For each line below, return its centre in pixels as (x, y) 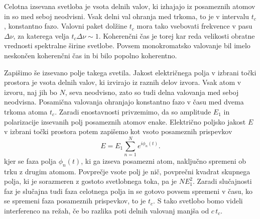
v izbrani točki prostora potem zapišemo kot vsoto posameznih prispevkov (118, 131)
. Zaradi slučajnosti (222, 181)
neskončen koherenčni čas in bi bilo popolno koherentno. (91, 55)
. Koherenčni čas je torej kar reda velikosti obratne (177, 35)
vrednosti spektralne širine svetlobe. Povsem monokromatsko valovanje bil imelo (127, 45)
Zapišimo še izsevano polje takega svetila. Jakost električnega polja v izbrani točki (130, 72)
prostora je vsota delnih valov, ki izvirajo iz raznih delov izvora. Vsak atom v (123, 82)
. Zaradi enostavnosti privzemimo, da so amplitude (133, 111)
